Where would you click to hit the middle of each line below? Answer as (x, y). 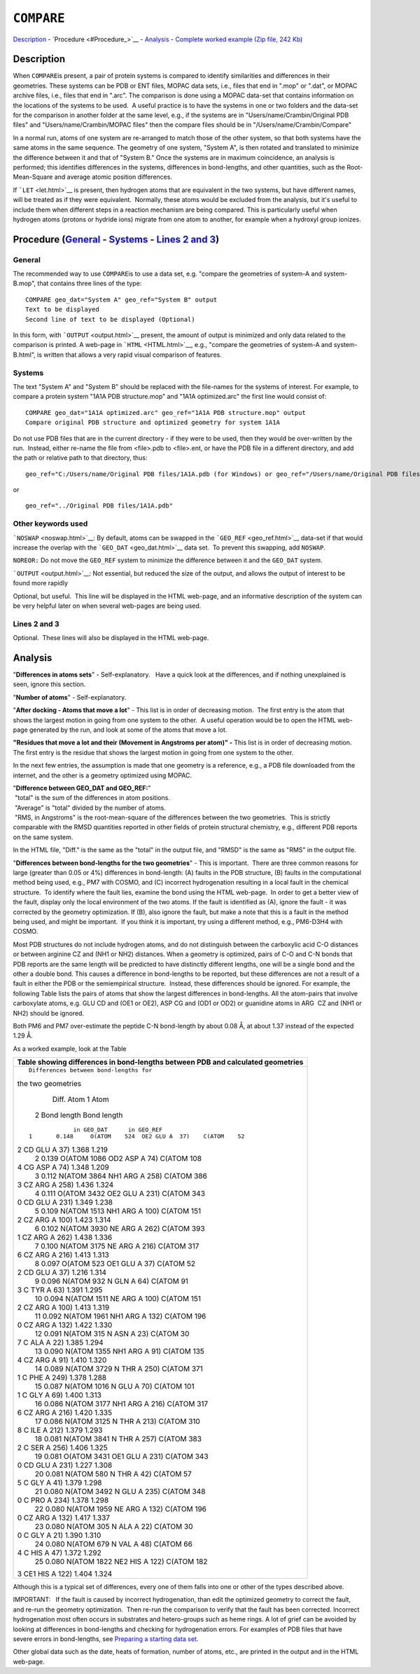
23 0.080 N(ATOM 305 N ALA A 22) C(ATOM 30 (114, 1527)
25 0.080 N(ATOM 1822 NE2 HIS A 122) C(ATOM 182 (121, 1562)
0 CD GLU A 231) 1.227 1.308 (65, 1465)
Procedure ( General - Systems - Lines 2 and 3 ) (116, 239)
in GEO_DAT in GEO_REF (118, 1130)
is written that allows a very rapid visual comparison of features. (129, 355)
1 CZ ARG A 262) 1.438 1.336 (65, 1237)
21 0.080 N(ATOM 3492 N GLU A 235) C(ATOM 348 (120, 1492)
